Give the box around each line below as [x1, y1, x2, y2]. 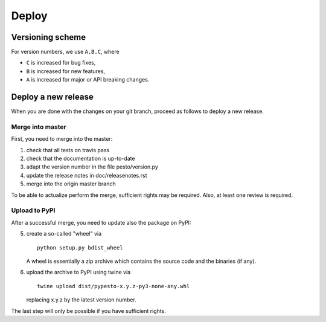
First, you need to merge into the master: [11, 135, 113, 143]
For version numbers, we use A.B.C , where [11, 48, 120, 56]
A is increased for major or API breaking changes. [26, 76, 150, 83]
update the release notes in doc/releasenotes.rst [26, 172, 147, 179]
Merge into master [11, 123, 66, 131]
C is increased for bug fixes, [26, 59, 96, 66]
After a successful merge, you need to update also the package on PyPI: [11, 219, 191, 226]
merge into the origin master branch [26, 180, 116, 187]
